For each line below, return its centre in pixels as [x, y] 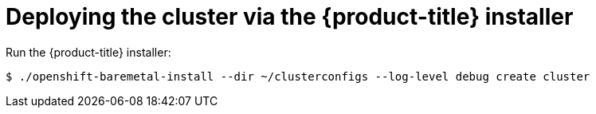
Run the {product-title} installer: [88, 52]
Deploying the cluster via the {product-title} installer [290, 17]
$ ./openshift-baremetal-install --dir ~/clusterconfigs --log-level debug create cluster [298, 76]
